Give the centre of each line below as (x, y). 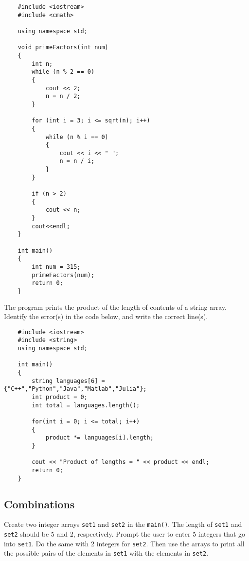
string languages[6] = (68, 381)
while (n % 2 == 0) (63, 72)
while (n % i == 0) (77, 137)
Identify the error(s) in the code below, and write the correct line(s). (106, 316)
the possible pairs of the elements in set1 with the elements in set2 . (106, 553)
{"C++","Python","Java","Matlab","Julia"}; (75, 389)
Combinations (39, 504)
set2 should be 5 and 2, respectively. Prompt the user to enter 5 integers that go (124, 534)
